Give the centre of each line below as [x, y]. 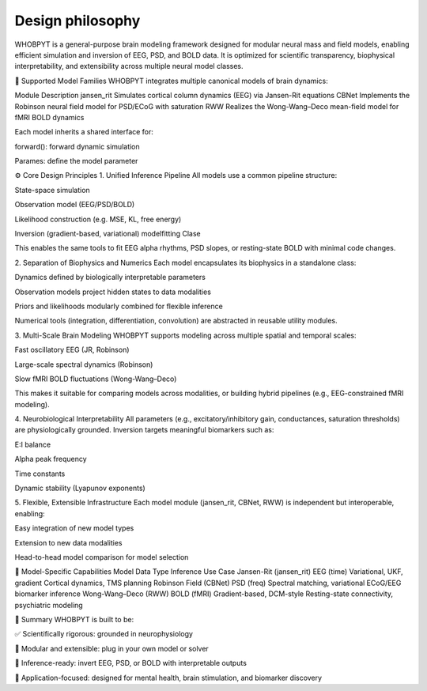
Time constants [40, 474]
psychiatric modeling [49, 605]
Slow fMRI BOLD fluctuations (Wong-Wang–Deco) [96, 379]
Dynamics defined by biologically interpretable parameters [110, 278]
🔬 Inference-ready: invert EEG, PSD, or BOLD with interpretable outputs [130, 663]
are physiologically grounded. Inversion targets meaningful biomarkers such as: [144, 430]
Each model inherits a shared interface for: [84, 132]
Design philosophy [77, 21]
